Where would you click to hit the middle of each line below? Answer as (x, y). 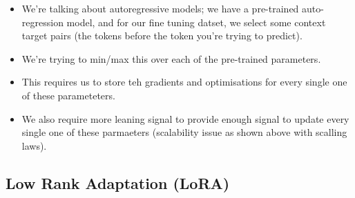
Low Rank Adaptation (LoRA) (118, 182)
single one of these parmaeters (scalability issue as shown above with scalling (184, 132)
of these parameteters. (68, 95)
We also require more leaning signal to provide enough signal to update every (185, 118)
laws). (34, 145)
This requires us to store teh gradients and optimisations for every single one (184, 82)
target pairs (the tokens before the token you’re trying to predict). (162, 36)
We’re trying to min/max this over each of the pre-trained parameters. (171, 58)
